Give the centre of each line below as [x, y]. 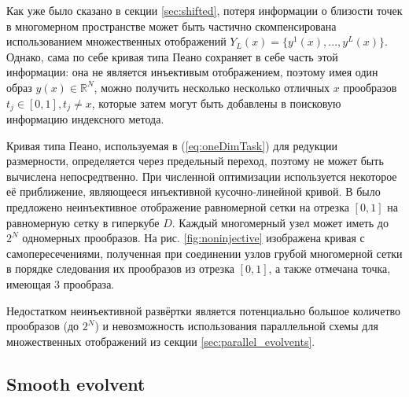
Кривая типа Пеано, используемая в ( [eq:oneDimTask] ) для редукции [172, 145]
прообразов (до [43, 326]
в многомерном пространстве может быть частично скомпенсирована [171, 26]
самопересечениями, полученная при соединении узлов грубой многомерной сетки [204, 253]
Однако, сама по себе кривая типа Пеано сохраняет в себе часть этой [172, 56]
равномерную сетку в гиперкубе [83, 222]
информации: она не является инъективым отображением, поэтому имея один [192, 72]
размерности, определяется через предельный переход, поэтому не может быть [195, 161]
